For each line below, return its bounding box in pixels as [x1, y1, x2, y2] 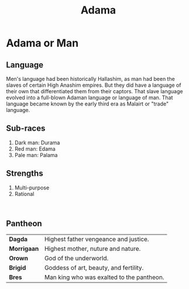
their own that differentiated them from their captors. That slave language [6, 88, 183, 94]
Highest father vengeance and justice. [44, 235, 149, 243]
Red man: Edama [14, 145, 56, 152]
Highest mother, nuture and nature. [44, 244, 141, 253]
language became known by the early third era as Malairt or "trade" [6, 100, 169, 107]
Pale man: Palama [14, 151, 58, 158]
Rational [14, 190, 35, 197]
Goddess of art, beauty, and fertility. [44, 264, 144, 272]
